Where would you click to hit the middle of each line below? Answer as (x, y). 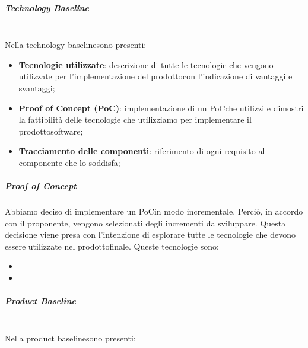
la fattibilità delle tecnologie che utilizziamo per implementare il (135, 119)
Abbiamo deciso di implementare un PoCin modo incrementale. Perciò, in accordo (154, 211)
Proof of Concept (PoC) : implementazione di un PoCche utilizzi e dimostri (161, 108)
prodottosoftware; (51, 131)
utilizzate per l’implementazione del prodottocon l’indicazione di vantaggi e (155, 76)
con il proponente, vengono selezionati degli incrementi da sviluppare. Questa (145, 223)
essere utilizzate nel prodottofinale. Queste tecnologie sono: (112, 246)
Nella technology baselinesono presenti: (76, 45)
